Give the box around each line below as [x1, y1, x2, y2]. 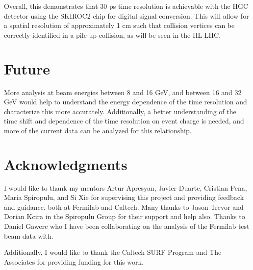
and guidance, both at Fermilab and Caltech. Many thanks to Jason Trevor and [4, 201, 244, 212]
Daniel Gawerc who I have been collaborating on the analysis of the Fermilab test [4, 221, 250, 231]
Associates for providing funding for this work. [4, 256, 144, 267]
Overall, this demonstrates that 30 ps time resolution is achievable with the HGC [4, 1, 249, 11]
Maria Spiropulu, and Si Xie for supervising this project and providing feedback [4, 192, 244, 202]
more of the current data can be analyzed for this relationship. [4, 125, 192, 135]
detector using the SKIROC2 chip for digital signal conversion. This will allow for [4, 10, 249, 21]
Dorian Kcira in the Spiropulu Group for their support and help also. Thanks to [4, 211, 245, 221]
